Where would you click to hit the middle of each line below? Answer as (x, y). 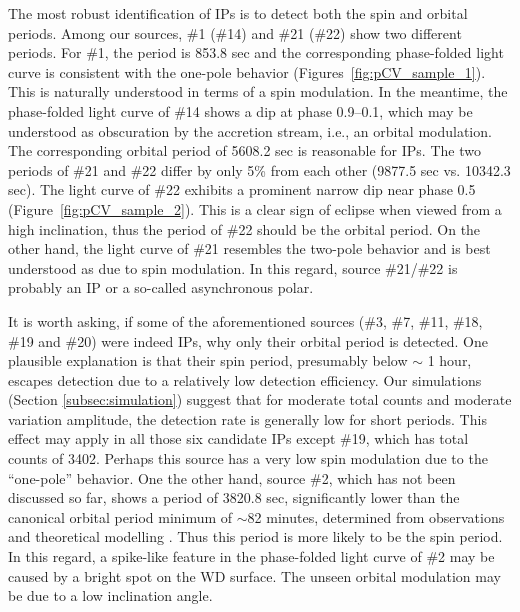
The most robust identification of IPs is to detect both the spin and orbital (238, 13)
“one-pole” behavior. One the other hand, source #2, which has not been (232, 477)
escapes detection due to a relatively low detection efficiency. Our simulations (245, 379)
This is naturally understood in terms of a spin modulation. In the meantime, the (258, 91)
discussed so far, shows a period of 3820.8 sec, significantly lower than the (234, 497)
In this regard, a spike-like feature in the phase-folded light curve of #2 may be (251, 556)
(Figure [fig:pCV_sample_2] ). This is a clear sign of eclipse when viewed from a (255, 208)
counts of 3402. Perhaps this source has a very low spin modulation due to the (248, 458)
